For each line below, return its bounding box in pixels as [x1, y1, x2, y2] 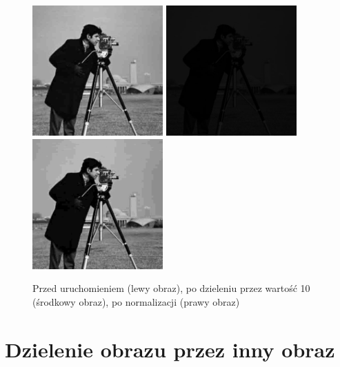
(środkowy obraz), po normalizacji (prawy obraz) [32, 294, 240, 308]
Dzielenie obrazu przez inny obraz [5, 335, 335, 363]
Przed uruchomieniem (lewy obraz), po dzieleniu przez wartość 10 [32, 281, 310, 295]
